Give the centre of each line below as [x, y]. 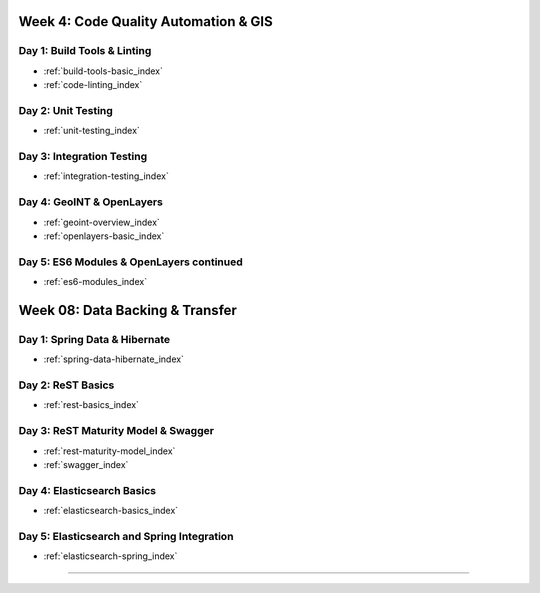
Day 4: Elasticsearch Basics [87, 490]
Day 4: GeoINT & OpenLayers [91, 202]
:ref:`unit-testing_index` [91, 131]
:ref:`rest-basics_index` [91, 405]
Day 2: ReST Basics [66, 385]
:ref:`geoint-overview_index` [101, 222]
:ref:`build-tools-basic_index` [103, 71]
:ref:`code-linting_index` [93, 85]
